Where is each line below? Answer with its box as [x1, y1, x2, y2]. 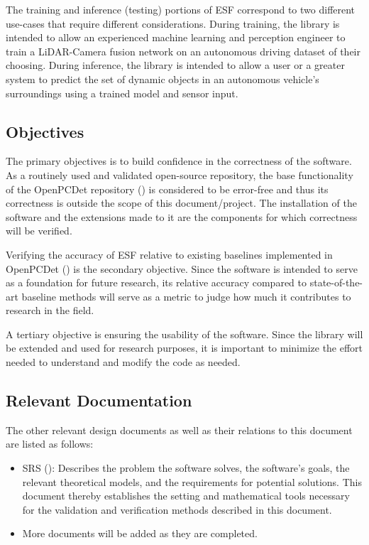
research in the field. [6, 303, 94, 318]
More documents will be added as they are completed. [22, 526, 258, 541]
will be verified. [6, 223, 72, 238]
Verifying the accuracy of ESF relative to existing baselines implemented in [6, 247, 333, 261]
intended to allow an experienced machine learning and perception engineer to [6, 30, 346, 45]
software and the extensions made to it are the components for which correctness [6, 209, 358, 224]
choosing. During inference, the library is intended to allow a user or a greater [6, 58, 345, 72]
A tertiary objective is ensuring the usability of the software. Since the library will [6, 326, 363, 341]
